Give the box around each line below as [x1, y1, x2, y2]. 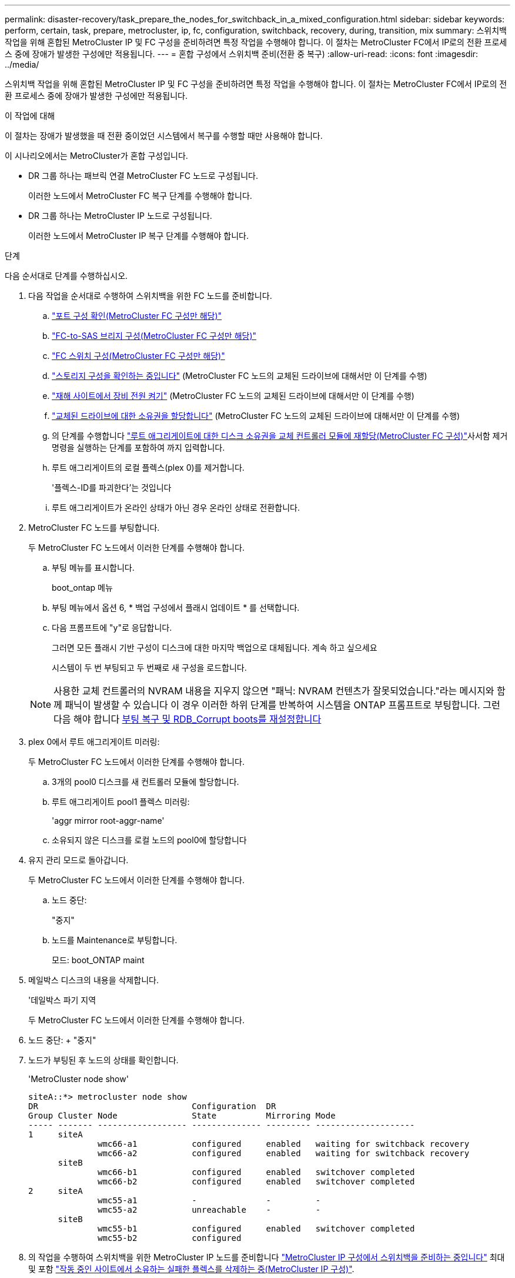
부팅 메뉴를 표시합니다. [52, 563, 135, 573]
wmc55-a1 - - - [98, 1196, 321, 1205]
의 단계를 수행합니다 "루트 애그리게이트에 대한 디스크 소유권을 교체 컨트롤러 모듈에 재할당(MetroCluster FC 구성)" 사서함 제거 [52, 431, 508, 441]
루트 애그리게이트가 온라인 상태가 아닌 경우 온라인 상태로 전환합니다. [52, 502, 300, 512]
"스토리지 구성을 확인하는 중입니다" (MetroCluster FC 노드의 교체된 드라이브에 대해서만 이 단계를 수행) [52, 371, 427, 381]
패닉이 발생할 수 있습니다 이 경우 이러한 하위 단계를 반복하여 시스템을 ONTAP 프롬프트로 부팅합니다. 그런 [65, 699, 500, 711]
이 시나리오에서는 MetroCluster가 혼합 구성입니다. [5, 151, 188, 161]
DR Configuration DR [28, 1101, 276, 1111]
